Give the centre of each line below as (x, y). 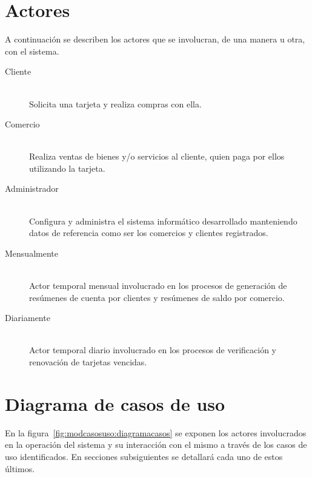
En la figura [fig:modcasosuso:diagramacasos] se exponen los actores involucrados (156, 432)
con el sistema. (32, 51)
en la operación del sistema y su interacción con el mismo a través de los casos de (156, 445)
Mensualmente (32, 253)
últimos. (20, 468)
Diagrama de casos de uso (115, 403)
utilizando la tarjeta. (67, 168)
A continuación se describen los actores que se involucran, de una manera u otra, (155, 39)
